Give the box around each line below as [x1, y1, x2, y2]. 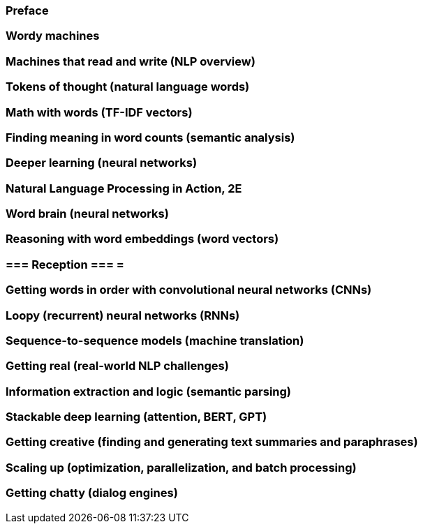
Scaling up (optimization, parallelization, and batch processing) [6, 460, 357, 475]
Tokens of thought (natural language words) [6, 80, 250, 94]
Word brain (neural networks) [6, 207, 169, 221]
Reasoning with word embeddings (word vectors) [6, 232, 279, 246]
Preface [6, 3, 49, 17]
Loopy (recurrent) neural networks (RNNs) [6, 308, 240, 322]
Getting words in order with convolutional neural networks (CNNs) [6, 283, 372, 297]
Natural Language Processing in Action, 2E [6, 181, 242, 195]
